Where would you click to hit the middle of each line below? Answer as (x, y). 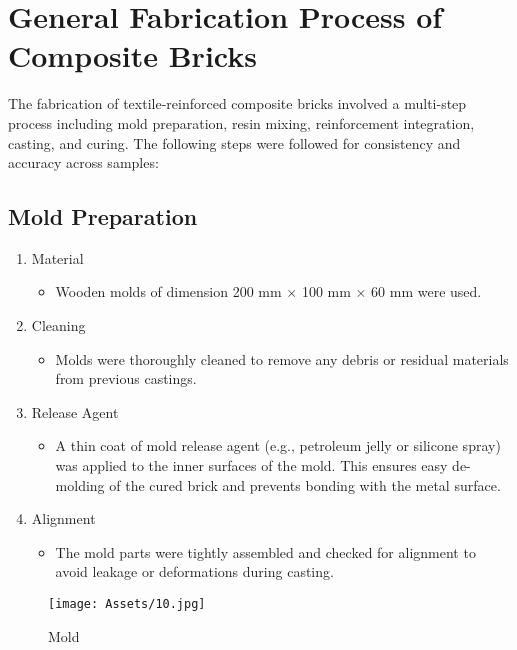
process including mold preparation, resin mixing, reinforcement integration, (241, 122)
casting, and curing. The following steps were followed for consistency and (234, 142)
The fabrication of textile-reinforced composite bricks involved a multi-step (237, 103)
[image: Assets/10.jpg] (127, 604)
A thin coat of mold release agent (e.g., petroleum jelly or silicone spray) (278, 445)
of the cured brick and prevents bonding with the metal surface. (305, 484)
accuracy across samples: (83, 162)
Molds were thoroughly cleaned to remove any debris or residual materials (282, 358)
